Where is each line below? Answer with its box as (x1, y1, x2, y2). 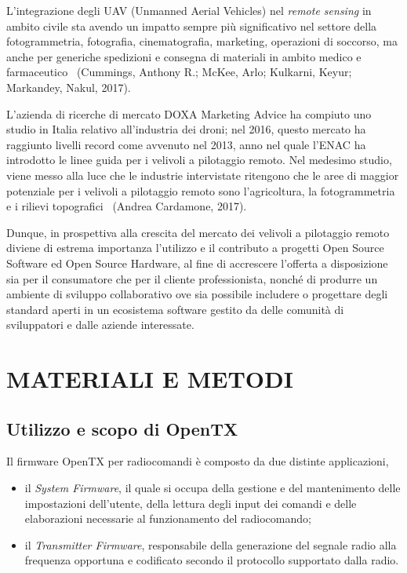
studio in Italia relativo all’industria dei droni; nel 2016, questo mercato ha (6, 121, 366, 137)
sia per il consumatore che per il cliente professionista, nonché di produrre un (6, 270, 378, 286)
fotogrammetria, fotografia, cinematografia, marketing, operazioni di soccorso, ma (6, 33, 398, 49)
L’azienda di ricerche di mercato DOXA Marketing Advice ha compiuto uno (6, 105, 372, 122)
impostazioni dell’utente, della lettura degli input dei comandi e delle (24, 495, 357, 511)
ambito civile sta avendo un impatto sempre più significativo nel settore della (6, 17, 377, 34)
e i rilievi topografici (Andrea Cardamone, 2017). (6, 198, 247, 214)
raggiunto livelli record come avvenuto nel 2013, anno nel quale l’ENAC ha (6, 136, 366, 152)
